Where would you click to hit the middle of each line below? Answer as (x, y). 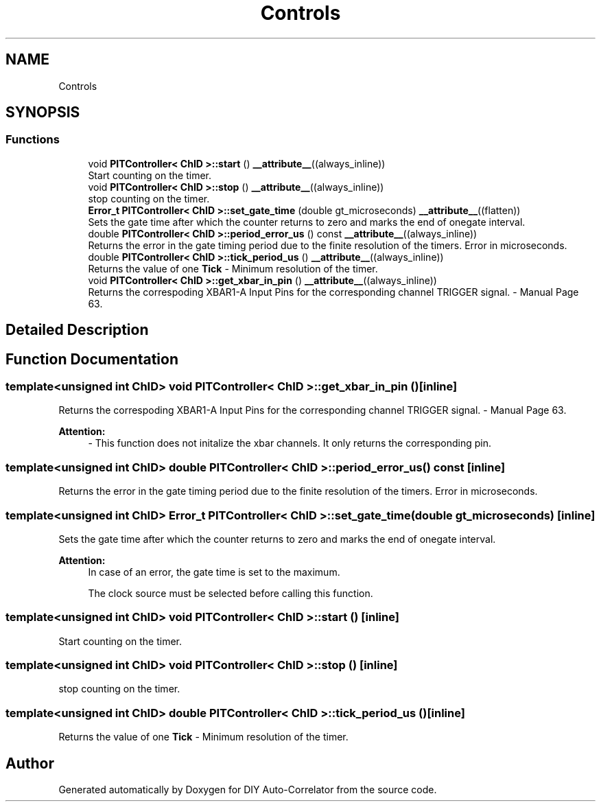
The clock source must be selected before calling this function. (231, 593)
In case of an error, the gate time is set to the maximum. (214, 572)
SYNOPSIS (43, 113)
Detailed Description (77, 330)
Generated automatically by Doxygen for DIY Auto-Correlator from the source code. (248, 790)
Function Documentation (92, 359)
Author (30, 763)
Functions (33, 140)
